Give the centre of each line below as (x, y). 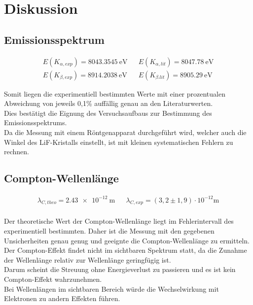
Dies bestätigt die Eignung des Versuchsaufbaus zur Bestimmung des (108, 113)
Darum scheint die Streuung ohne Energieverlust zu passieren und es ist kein (120, 269)
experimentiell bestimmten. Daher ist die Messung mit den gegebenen (109, 230)
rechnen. (17, 152)
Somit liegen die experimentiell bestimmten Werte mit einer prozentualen (115, 93)
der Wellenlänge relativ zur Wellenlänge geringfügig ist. (88, 259)
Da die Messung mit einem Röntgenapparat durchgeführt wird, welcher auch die (125, 132)
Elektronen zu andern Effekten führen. (62, 298)
